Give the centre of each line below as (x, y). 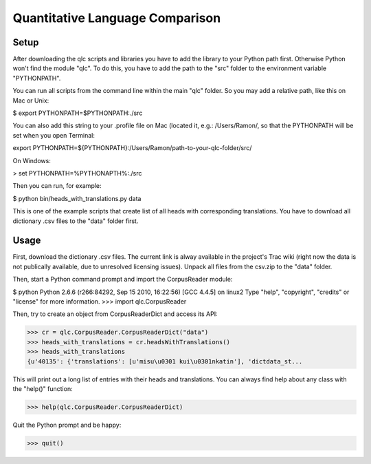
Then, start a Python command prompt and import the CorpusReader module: (123, 280)
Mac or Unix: (31, 101)
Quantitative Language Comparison (117, 18)
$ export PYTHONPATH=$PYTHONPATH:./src (78, 113)
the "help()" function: (43, 388)
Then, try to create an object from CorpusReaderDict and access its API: (115, 314)
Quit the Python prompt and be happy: (67, 425)
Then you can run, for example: (57, 186)
